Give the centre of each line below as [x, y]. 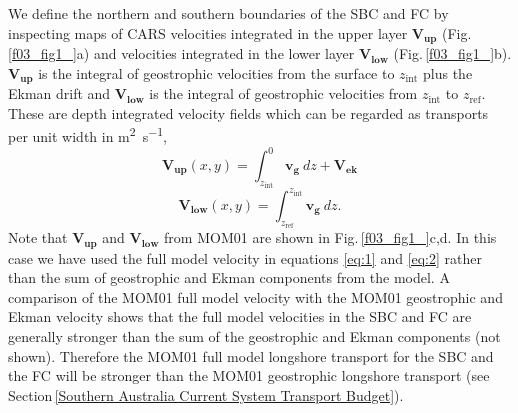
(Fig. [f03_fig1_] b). [452, 53]
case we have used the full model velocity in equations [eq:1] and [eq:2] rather [245, 257]
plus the [448, 72]
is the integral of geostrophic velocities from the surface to [216, 72]
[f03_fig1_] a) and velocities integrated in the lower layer [181, 53]
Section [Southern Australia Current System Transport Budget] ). [206, 394]
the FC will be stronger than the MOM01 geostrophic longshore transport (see [249, 375]
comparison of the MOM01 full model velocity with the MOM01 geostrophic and [255, 296]
